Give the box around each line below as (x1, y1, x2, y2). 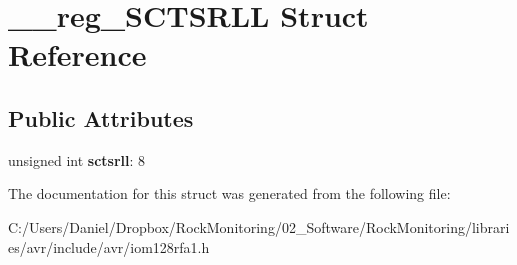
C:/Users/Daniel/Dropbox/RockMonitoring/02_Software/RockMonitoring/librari (8, 216, 510, 237)
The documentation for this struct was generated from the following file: (8, 183, 451, 204)
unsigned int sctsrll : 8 (8, 149, 146, 170)
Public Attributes (8, 102, 194, 133)
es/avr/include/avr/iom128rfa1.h (8, 236, 210, 257)
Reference (8, 34, 147, 75)
